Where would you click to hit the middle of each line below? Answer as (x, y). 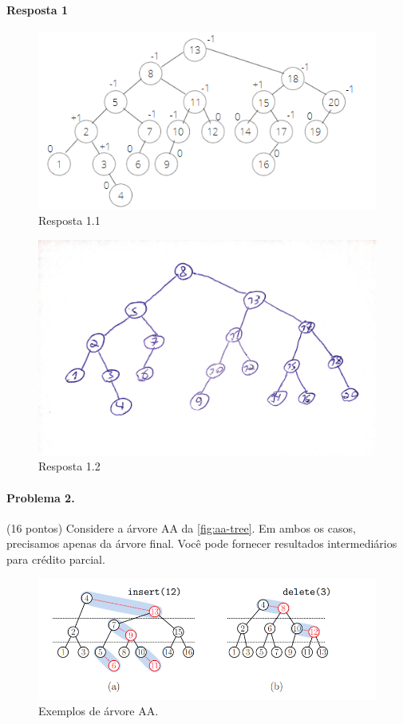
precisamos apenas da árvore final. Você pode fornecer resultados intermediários (202, 543)
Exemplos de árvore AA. (99, 711)
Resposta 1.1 (69, 220)
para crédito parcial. (56, 559)
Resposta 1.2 (69, 466)
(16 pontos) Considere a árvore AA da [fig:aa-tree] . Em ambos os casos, (181, 527)
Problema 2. (41, 497)
